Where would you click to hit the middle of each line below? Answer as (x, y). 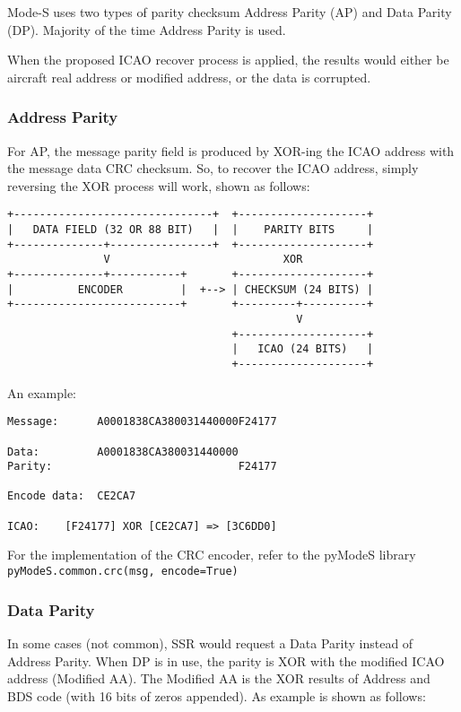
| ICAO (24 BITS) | (303, 349)
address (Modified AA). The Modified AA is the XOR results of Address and (219, 678)
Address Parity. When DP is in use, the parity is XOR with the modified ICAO (226, 660)
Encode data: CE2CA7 (72, 496)
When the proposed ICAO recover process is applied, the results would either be (228, 60)
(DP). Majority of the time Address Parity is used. (147, 29)
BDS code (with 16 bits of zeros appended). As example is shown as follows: (217, 695)
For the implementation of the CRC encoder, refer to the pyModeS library (212, 555)
